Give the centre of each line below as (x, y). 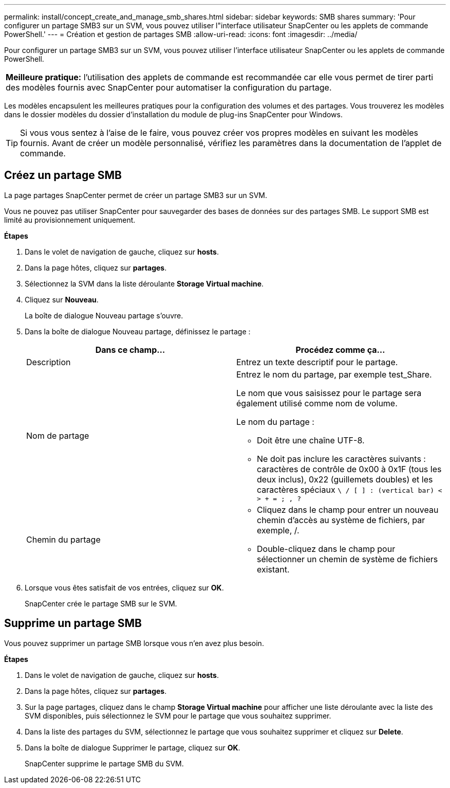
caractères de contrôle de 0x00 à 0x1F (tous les (349, 469)
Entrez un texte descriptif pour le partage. (317, 362)
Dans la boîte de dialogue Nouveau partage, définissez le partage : (138, 331)
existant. (273, 569)
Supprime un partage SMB (73, 623)
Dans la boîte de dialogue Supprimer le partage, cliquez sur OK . (133, 747)
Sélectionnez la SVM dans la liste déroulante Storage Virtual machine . (144, 283)
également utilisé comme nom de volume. (317, 403)
